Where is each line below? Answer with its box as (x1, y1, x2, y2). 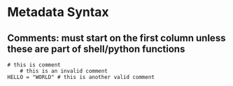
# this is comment (7, 62, 61, 69)
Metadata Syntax (7, 4, 110, 20)
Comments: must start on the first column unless (7, 32, 226, 44)
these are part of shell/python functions (7, 43, 185, 55)
